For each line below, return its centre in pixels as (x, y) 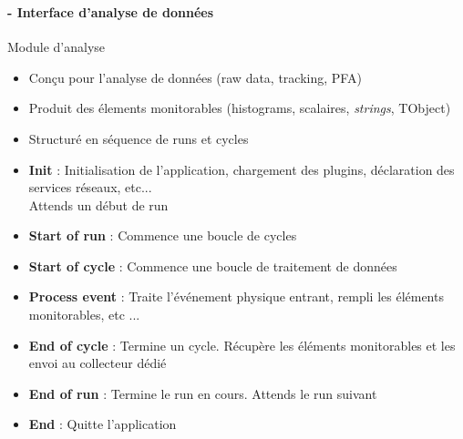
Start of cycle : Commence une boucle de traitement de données (213, 265)
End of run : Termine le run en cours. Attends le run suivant (203, 393)
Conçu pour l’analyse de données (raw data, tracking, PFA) (195, 77)
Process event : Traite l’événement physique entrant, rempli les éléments (236, 296)
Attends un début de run (98, 204)
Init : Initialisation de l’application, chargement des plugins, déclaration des (242, 169)
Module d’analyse (57, 47)
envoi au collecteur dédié (98, 363)
